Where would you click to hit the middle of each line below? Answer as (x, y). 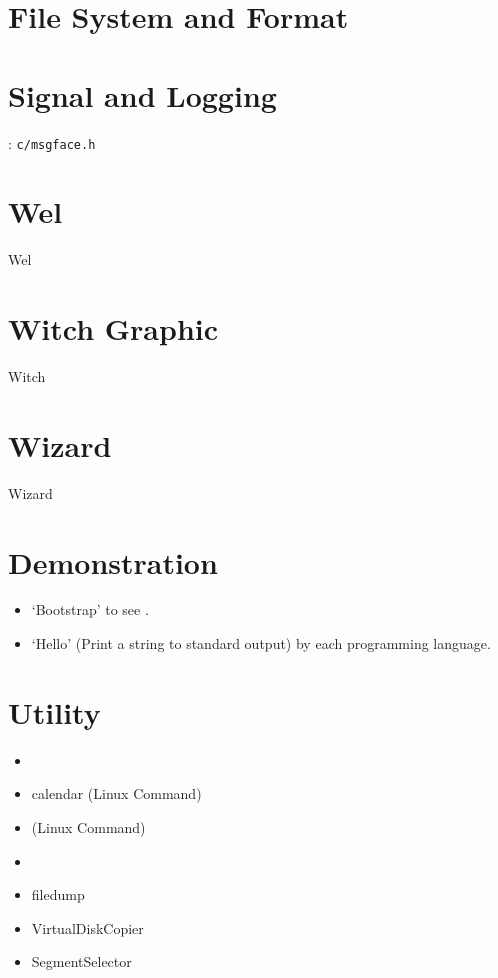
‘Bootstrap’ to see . (90, 609)
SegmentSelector (81, 961)
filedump (58, 894)
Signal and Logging (142, 94)
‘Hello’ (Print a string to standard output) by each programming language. (261, 643)
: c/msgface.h (52, 142)
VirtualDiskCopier (87, 927)
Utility (54, 711)
